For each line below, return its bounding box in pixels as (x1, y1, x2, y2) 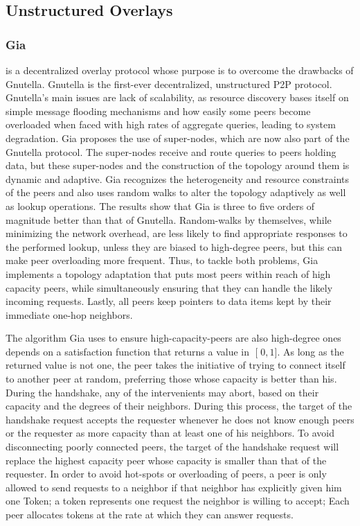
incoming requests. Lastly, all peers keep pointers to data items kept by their (6, 294, 332, 308)
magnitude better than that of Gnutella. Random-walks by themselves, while (6, 212, 332, 227)
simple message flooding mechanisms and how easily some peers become (6, 103, 311, 118)
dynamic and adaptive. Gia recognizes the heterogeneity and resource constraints (6, 171, 350, 186)
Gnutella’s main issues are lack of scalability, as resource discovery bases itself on (6, 90, 349, 105)
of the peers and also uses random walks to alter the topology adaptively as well (6, 185, 346, 200)
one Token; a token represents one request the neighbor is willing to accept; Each (6, 493, 350, 508)
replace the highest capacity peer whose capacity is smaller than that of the (6, 453, 327, 467)
